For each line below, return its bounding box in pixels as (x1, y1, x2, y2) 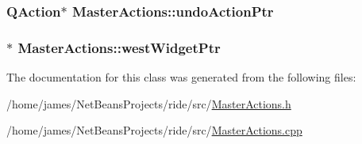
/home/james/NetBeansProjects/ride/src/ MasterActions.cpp (6, 122, 302, 138)
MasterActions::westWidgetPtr (17, 37, 221, 57)
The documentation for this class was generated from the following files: (6, 69, 356, 85)
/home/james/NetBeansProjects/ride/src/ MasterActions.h (6, 95, 291, 112)
